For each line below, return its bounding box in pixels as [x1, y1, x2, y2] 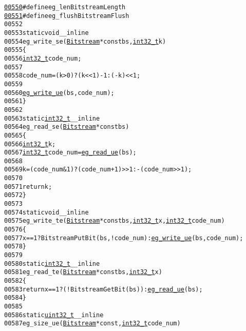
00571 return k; [4, 183, 52, 190]
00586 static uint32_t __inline [4, 311, 104, 319]
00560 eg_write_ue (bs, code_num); [4, 89, 115, 96]
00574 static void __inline [4, 208, 89, 216]
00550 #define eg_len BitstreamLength [4, 4, 126, 11]
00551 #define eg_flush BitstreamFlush [4, 12, 129, 20]
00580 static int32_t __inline [4, 260, 100, 267]
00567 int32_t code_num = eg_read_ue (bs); [4, 149, 137, 157]
